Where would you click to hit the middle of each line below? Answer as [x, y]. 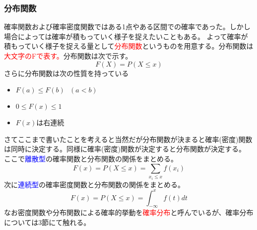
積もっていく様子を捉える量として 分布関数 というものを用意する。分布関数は [129, 46]
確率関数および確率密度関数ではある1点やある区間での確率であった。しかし [127, 27]
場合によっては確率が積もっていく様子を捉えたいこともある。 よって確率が [126, 36]
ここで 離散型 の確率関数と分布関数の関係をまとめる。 [91, 158]
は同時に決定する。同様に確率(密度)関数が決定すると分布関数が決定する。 [125, 149]
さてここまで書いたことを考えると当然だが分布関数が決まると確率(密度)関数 [128, 139]
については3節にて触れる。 [47, 222]
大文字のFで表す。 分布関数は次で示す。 [68, 56]
